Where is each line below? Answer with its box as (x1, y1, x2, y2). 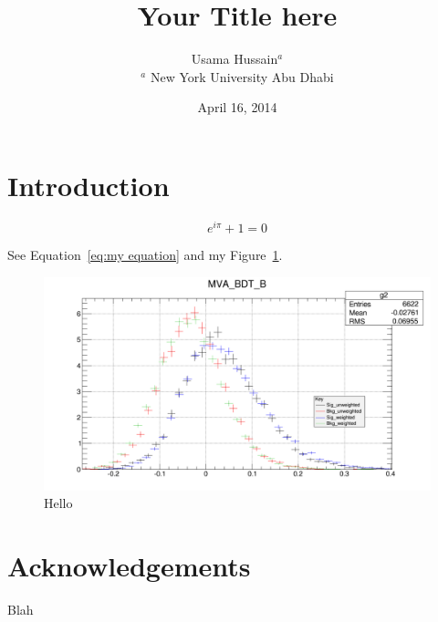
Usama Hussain (191, 49, 278, 68)
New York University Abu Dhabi (150, 67, 334, 86)
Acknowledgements (7, 547, 251, 585)
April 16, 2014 (197, 98, 277, 117)
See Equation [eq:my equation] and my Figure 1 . (7, 244, 283, 264)
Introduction (7, 166, 170, 203)
